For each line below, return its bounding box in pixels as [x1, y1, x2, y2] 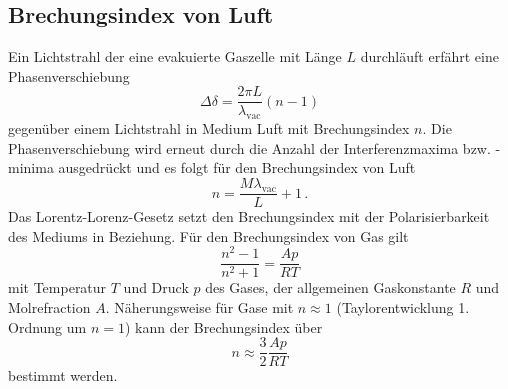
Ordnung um [8, 316, 87, 337]
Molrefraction [8, 297, 91, 318]
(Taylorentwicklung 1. [336, 297, 470, 318]
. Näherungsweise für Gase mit [105, 297, 294, 318]
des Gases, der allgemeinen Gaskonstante [205, 277, 456, 298]
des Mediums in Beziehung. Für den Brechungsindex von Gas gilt [8, 225, 409, 246]
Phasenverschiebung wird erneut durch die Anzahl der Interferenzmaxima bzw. [8, 137, 491, 158]
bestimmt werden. [8, 365, 118, 386]
